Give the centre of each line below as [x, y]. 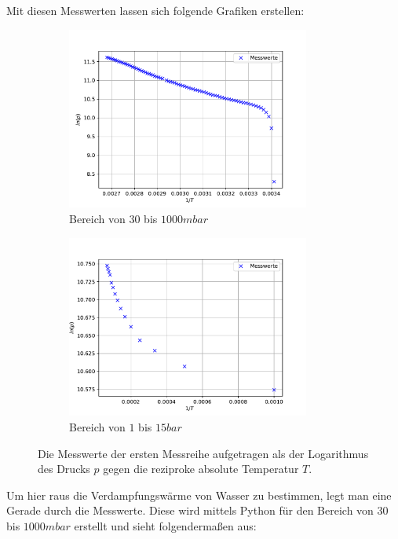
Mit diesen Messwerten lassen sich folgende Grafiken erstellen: [155, 10]
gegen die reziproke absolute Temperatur [201, 469]
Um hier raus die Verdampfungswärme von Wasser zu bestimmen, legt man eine [199, 495]
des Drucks [64, 469]
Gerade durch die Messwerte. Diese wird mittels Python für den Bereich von [190, 510]
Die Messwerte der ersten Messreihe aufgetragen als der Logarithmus [203, 453]
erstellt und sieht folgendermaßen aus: [165, 525]
